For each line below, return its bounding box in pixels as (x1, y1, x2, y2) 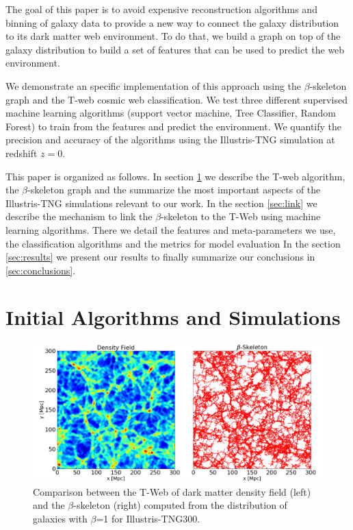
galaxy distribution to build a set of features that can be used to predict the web (5, 42, 345, 56)
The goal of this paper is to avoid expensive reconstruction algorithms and (5, 2, 317, 16)
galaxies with (33, 511, 88, 525)
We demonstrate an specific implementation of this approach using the (5, 78, 302, 93)
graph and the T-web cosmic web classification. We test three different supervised (5, 92, 348, 106)
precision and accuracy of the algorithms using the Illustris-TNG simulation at (5, 132, 335, 147)
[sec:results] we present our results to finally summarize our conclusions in (5, 250, 315, 264)
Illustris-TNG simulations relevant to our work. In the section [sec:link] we (5, 195, 317, 210)
